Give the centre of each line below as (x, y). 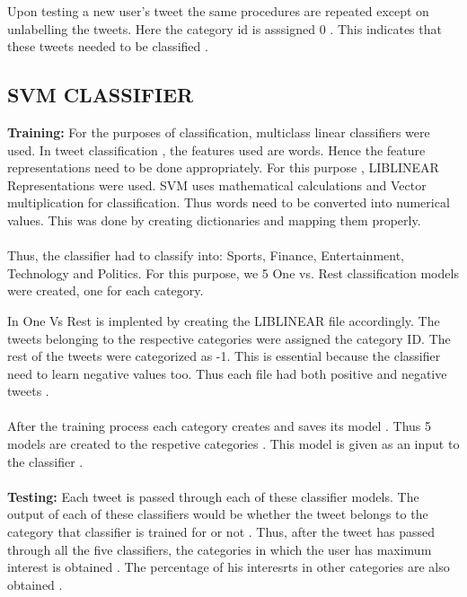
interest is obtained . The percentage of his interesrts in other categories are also (229, 567)
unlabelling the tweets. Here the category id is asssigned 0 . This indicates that (225, 28)
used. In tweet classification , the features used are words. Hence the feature (216, 149)
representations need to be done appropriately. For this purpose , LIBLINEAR (223, 167)
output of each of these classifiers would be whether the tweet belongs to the (218, 514)
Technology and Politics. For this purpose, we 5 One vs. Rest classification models (233, 272)
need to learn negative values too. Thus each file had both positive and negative (227, 373)
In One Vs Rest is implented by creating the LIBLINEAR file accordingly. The (224, 320)
